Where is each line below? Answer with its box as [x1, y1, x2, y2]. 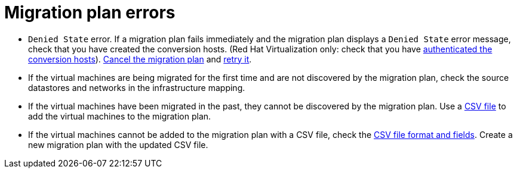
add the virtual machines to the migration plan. [28, 111, 211, 121]
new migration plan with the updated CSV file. [28, 139, 208, 150]
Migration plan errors [4, 2, 176, 23]
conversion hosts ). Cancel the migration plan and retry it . [28, 54, 252, 64]
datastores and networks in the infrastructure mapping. [28, 82, 245, 93]
